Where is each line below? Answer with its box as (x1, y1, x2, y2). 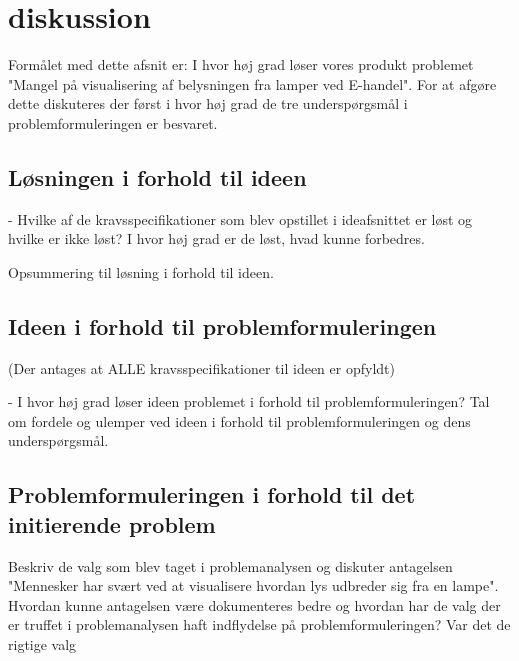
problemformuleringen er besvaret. (8, 112, 218, 133)
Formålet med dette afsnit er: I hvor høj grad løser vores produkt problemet (8, 54, 474, 75)
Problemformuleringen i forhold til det (8, 479, 416, 510)
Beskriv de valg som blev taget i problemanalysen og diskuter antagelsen (8, 555, 453, 576)
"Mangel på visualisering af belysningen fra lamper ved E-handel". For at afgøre (8, 73, 497, 94)
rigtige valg (8, 634, 77, 655)
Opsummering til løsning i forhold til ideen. (8, 261, 274, 282)
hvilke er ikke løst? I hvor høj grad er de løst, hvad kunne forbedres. (8, 228, 425, 249)
